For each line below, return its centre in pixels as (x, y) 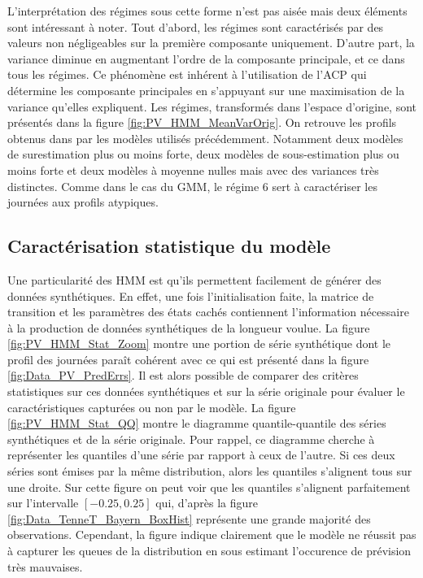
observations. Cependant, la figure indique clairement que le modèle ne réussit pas (212, 535)
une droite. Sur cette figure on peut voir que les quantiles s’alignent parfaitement (209, 487)
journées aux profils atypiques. (83, 202)
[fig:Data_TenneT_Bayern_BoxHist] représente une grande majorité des (189, 518)
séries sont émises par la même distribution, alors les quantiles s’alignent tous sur (210, 471)
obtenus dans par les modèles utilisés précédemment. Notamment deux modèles (205, 138)
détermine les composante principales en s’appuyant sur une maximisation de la (206, 90)
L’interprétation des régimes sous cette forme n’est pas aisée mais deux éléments (207, 11)
